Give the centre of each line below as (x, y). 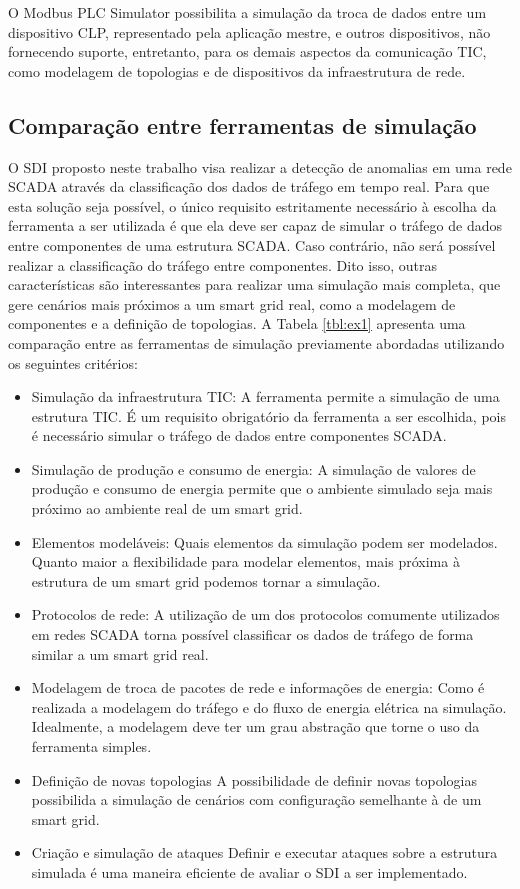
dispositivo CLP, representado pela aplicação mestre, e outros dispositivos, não (249, 31)
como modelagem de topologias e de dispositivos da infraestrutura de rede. (237, 70)
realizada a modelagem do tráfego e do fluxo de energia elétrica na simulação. (269, 706)
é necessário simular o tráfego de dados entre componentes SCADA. (239, 435)
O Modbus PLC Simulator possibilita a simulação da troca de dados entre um (247, 12)
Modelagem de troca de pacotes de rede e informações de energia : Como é (258, 687)
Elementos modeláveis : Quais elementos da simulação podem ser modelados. (264, 541)
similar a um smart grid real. (120, 653)
